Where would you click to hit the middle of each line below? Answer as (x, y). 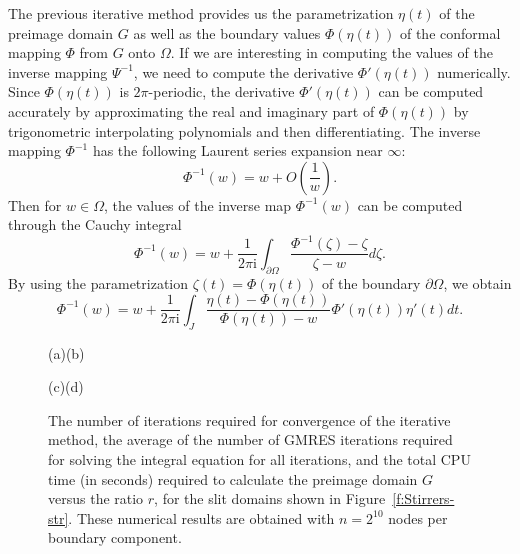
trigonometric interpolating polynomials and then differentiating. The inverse (244, 130)
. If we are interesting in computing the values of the (331, 52)
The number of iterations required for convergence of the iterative (249, 419)
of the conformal (450, 32)
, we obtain (477, 282)
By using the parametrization (98, 282)
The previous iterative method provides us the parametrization (201, 13)
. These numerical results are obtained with (201, 517)
